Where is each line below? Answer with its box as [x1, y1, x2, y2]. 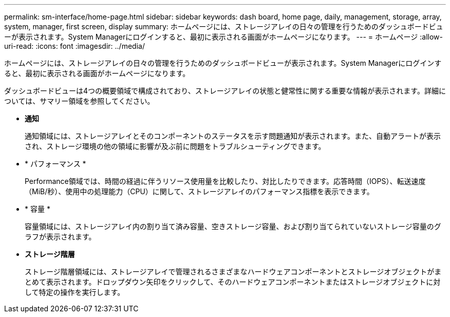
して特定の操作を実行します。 [25, 288, 125, 296]
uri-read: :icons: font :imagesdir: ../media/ [4, 42, 145, 50]
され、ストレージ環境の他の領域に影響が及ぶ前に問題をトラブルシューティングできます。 [25, 142, 326, 151]
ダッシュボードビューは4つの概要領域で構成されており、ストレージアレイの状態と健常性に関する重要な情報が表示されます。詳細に [4, 86, 446, 95]
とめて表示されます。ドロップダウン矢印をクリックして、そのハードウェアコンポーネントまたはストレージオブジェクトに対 [25, 277, 441, 286]
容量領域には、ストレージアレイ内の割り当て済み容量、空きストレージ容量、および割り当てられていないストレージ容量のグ [25, 222, 441, 231]
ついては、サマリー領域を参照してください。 [4, 97, 155, 105]
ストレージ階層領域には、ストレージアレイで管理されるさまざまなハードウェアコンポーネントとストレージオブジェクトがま [25, 267, 442, 276]
